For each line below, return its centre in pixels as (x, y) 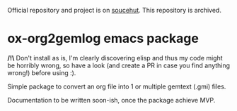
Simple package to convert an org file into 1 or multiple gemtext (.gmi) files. (117, 86)
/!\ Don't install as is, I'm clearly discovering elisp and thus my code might (115, 58)
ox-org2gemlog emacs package (103, 39)
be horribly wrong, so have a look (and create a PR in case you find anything (119, 65)
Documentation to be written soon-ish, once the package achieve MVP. (111, 100)
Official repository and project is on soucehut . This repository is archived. (114, 10)
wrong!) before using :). (42, 72)
